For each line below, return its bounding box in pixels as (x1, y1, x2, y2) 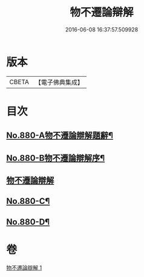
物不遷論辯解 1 (6, 264, 42, 271)
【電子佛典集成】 (34, 78, 83, 86)
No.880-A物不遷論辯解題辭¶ (6, 131, 114, 141)
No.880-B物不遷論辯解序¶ (6, 152, 105, 163)
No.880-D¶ (6, 217, 50, 227)
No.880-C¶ (6, 196, 50, 206)
